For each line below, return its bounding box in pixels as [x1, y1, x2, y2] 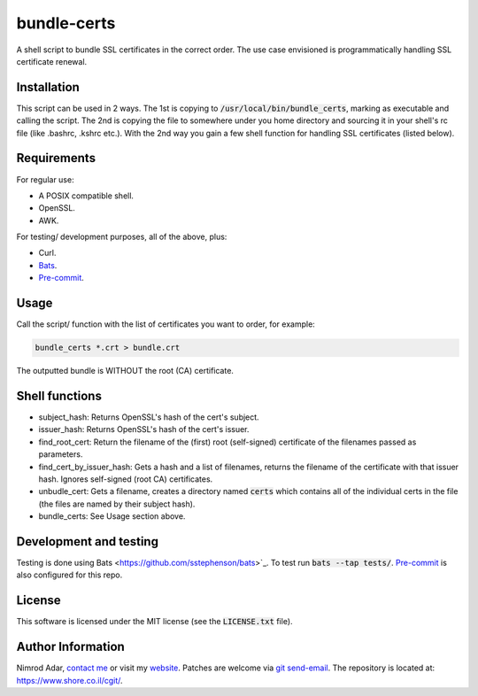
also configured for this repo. [16, 569, 123, 580]
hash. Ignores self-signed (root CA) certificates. [38, 474, 213, 484]
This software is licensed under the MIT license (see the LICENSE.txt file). [16, 616, 293, 627]
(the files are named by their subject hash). [38, 499, 196, 509]
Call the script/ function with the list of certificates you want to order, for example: [16, 319, 316, 329]
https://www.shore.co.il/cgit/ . [16, 675, 123, 685]
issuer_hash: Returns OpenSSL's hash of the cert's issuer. [38, 424, 250, 435]
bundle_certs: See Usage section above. [38, 511, 186, 522]
